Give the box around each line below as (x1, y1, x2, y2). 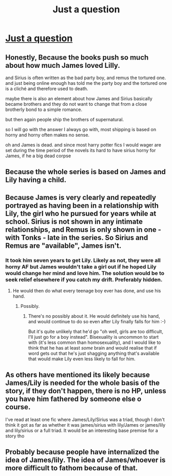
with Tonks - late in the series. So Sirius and (5, 233, 148, 242)
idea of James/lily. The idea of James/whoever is (5, 456, 166, 465)
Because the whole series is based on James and (5, 168, 166, 176)
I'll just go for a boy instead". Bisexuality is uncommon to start (28, 334, 159, 340)
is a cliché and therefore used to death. (5, 86, 88, 91)
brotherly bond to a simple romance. (5, 106, 83, 113)
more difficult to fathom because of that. (5, 464, 138, 472)
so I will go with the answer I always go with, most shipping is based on (5, 126, 157, 132)
